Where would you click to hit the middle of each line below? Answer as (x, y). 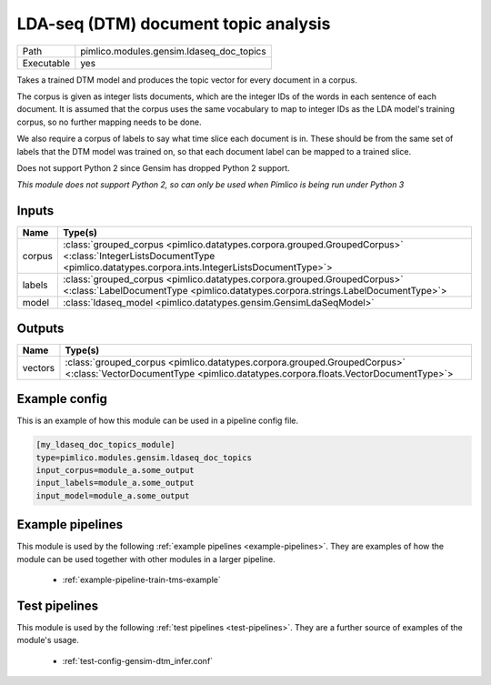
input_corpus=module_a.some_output (115, 470)
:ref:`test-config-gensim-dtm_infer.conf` (138, 660)
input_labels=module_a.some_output (115, 483)
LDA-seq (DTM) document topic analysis (174, 24)
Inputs (35, 211)
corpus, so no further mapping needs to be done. (109, 122)
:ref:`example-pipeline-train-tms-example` (142, 580)
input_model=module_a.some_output (113, 495)
